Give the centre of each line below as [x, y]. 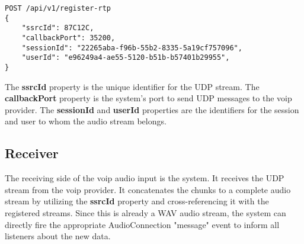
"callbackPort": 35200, [68, 38]
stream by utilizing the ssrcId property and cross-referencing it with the [137, 201]
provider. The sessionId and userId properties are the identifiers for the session [152, 109]
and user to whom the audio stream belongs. [86, 121]
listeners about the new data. [58, 236]
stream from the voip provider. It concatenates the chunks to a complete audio [148, 189]
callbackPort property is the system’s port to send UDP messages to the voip [148, 98]
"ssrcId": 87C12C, [58, 28]
